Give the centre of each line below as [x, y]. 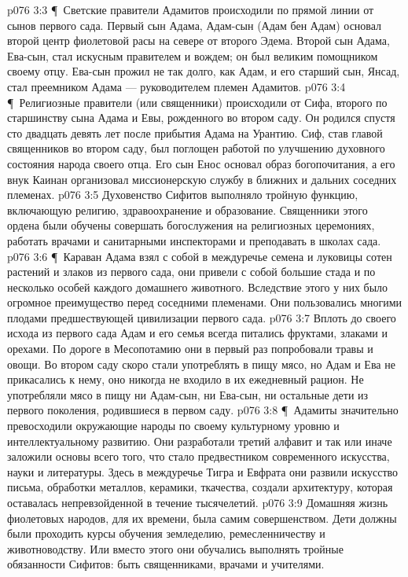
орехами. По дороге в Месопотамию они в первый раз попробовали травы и [190, 349]
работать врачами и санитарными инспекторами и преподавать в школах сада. [194, 240]
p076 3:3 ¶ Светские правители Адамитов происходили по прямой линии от [191, 9]
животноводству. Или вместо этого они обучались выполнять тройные [175, 548]
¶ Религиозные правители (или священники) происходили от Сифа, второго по [197, 102]
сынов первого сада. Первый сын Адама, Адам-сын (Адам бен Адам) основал [195, 25]
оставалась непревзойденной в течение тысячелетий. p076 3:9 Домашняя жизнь [198, 502]
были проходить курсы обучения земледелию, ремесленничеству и [166, 533]
